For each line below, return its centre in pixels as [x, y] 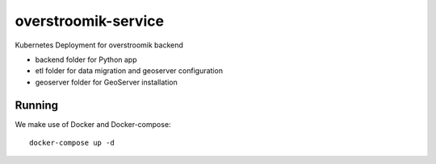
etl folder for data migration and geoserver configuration [129, 71]
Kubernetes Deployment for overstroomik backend [99, 45]
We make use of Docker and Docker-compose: [93, 124]
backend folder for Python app [86, 59]
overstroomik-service [90, 21]
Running [37, 105]
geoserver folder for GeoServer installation [106, 82]
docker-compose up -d [72, 143]
